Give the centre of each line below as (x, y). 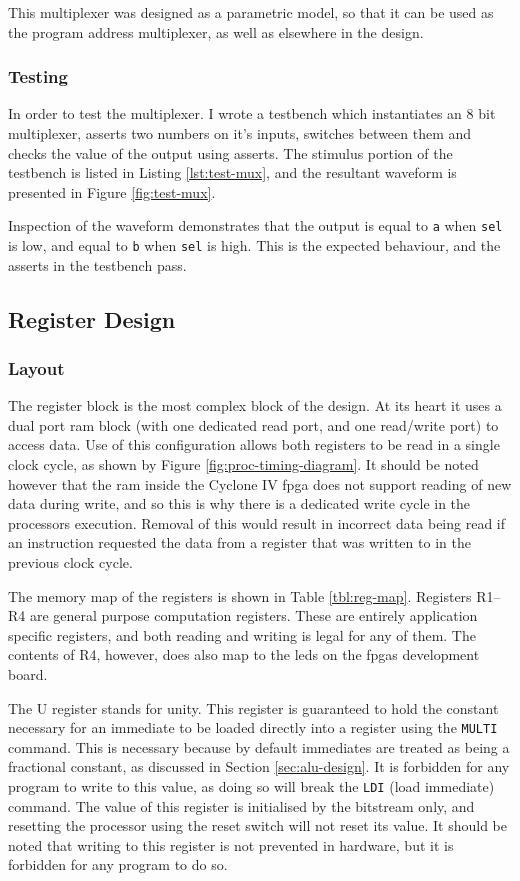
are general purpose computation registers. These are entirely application (253, 615)
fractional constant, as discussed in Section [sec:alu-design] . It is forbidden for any (259, 766)
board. (28, 674)
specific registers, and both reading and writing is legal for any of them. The (242, 634)
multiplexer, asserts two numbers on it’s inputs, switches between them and (240, 133)
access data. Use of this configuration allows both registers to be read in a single (254, 444)
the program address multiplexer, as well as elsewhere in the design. (216, 31)
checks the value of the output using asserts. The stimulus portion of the (230, 152)
